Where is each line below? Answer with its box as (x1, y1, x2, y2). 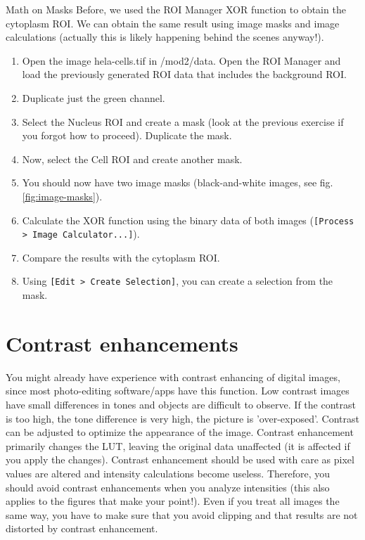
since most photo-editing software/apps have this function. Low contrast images (6, 383, 350, 398)
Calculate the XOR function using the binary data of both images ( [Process (22, 212, 354, 227)
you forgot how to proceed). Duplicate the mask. (22, 128, 232, 143)
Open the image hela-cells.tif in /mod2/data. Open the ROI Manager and (22, 53, 341, 67)
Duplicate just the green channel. (22, 90, 165, 105)
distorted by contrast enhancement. (6, 521, 158, 536)
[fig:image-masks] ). (22, 188, 103, 203)
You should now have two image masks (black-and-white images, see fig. (22, 175, 333, 190)
